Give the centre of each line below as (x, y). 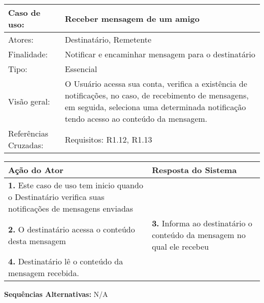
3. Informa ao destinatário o (202, 223)
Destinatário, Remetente (108, 39)
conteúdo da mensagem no (199, 235)
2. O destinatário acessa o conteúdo (72, 229)
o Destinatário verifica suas (56, 197)
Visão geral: (29, 101)
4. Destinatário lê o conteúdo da (66, 261)
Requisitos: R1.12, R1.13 (108, 139)
